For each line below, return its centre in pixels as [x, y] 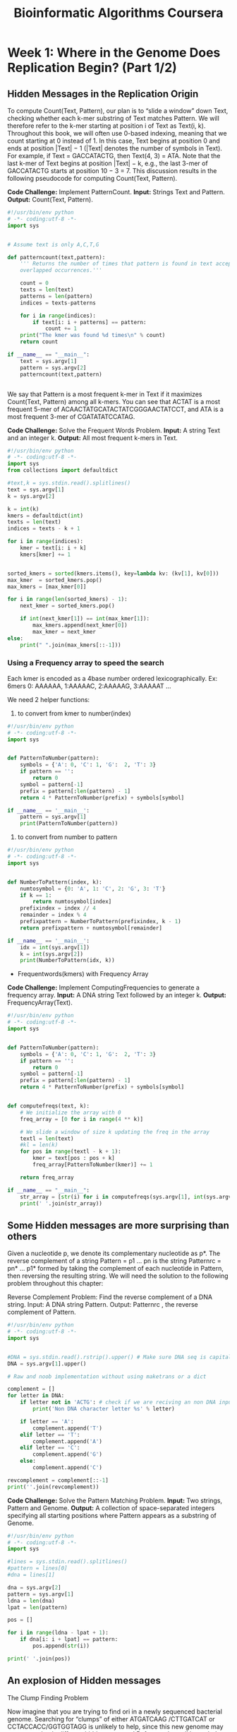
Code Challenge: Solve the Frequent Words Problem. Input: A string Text [114, 430]
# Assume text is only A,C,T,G [53, 244]
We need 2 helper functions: [49, 699]
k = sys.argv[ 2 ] [31, 496]
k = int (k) [23, 509]
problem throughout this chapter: [55, 1283]
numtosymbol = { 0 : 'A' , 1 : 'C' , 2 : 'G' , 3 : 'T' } [93, 889]
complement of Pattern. [42, 1312]
